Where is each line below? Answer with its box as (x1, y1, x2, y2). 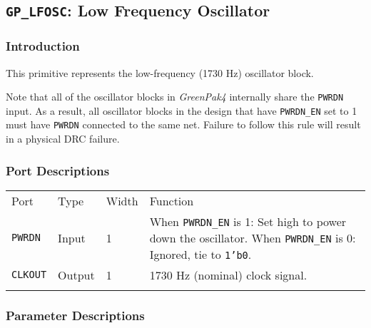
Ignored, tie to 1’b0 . (149, 245, 252, 262)
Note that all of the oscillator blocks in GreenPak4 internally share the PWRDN (6, 89, 344, 104)
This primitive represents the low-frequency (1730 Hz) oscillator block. (6, 65, 314, 80)
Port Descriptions (6, 161, 110, 179)
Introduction (6, 37, 80, 55)
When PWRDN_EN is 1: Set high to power (149, 212, 347, 230)
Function (149, 192, 194, 209)
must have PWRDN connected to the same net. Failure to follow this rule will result (6, 117, 361, 132)
